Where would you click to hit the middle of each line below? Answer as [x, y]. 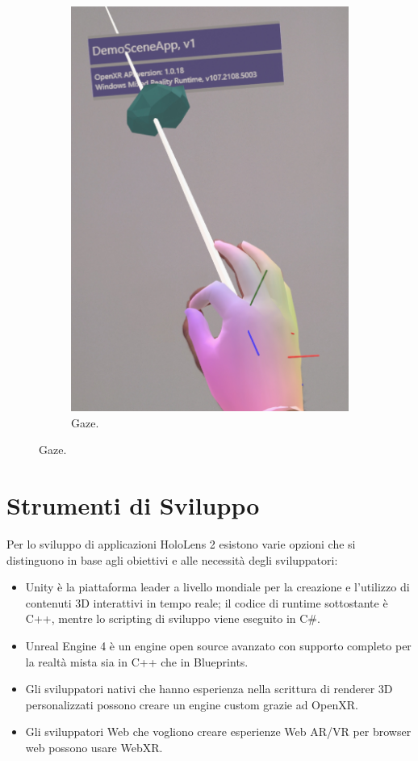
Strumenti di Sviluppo [133, 505]
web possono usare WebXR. [94, 747]
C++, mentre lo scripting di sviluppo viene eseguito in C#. [173, 618]
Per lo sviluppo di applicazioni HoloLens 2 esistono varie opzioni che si [181, 543]
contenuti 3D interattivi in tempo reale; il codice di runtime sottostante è [207, 602]
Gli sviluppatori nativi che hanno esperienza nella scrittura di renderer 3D [209, 689]
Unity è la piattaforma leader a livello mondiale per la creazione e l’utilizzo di [217, 587]
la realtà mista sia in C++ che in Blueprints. [137, 661]
